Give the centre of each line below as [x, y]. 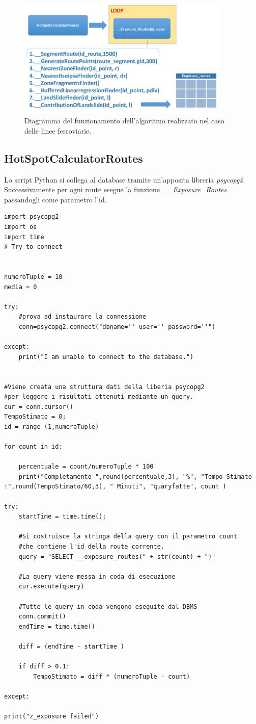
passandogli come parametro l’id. [55, 199]
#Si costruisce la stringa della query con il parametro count [128, 537]
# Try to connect [33, 247]
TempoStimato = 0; [35, 417]
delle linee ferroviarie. [58, 130]
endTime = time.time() [57, 626]
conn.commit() [42, 617]
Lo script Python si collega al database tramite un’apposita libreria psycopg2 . [125, 179]
